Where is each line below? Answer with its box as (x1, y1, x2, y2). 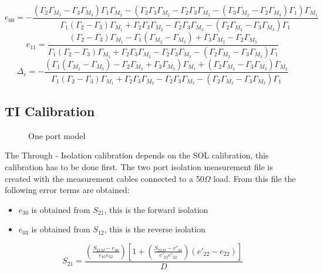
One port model (28, 129, 86, 141)
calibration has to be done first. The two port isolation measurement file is (5, 161, 273, 173)
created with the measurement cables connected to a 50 (5, 172, 204, 184)
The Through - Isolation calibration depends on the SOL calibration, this (5, 149, 269, 161)
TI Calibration (5, 102, 95, 120)
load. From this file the (213, 172, 296, 184)
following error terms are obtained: (5, 184, 130, 196)
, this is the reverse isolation (104, 223, 206, 235)
